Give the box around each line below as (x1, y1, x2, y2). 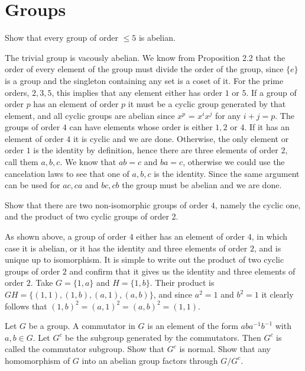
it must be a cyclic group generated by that (128, 98, 286, 110)
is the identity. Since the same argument (154, 167, 300, 179)
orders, (5, 86, 30, 98)
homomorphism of (5, 354, 70, 366)
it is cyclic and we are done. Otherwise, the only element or (73, 132, 289, 144)
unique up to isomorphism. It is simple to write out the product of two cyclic (5, 253, 284, 266)
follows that (5, 299, 47, 312)
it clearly (261, 288, 294, 300)
